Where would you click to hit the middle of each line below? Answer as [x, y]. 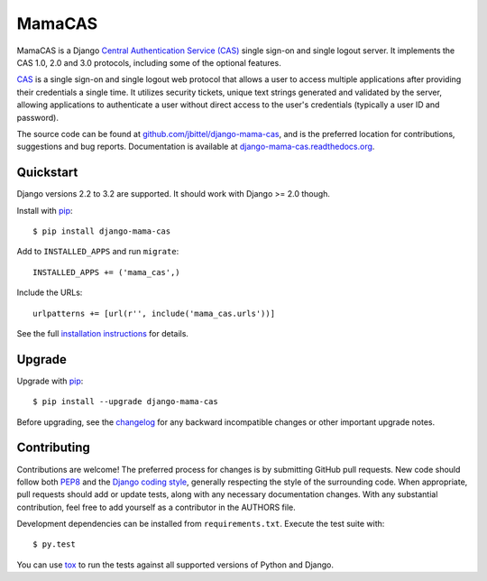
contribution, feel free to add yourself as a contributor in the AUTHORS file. [156, 507]
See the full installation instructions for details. [103, 333]
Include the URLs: [50, 292]
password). [37, 117]
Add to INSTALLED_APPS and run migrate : [98, 252]
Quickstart [47, 173]
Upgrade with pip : [50, 381]
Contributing [53, 448]
